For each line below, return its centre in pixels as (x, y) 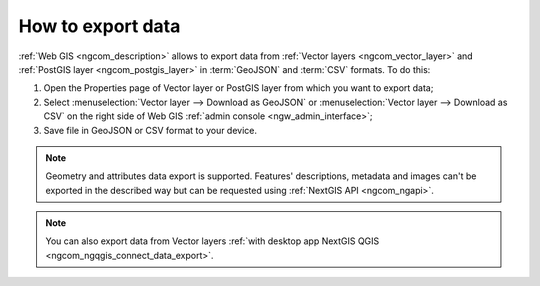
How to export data (99, 26)
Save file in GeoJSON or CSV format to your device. (150, 130)
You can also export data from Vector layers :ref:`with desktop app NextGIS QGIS (212, 241)
